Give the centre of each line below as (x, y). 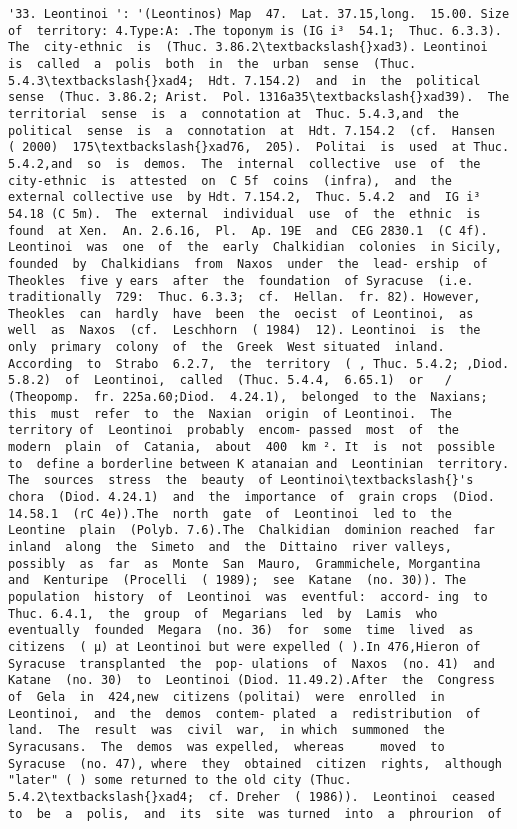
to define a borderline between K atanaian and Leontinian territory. (259, 463)
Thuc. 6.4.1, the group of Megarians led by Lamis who (223, 613)
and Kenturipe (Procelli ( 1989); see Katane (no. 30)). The (237, 580)
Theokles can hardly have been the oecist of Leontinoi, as (241, 313)
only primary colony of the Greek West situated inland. (226, 347)
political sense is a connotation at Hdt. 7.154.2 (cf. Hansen (251, 130)
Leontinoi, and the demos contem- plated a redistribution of (244, 713)
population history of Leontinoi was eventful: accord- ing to (248, 596)
